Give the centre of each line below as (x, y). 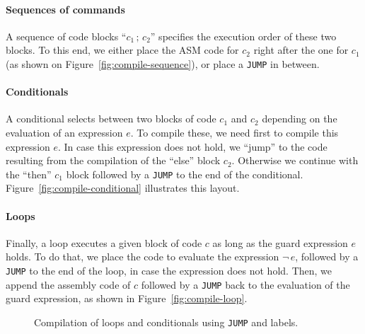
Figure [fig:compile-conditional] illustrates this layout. (123, 188)
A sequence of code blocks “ (66, 36)
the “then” (29, 174)
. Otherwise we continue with (295, 160)
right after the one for (301, 50)
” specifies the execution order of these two (243, 36)
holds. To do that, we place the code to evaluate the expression (143, 257)
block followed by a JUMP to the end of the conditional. (185, 174)
